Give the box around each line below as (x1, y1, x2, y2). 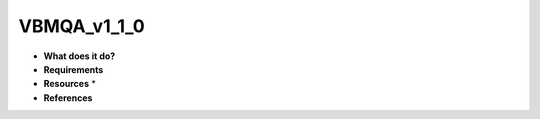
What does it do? (43, 50, 116, 62)
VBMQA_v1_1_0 (18, 15, 145, 37)
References (43, 91, 93, 104)
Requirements (43, 63, 104, 75)
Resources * (43, 78, 97, 90)
